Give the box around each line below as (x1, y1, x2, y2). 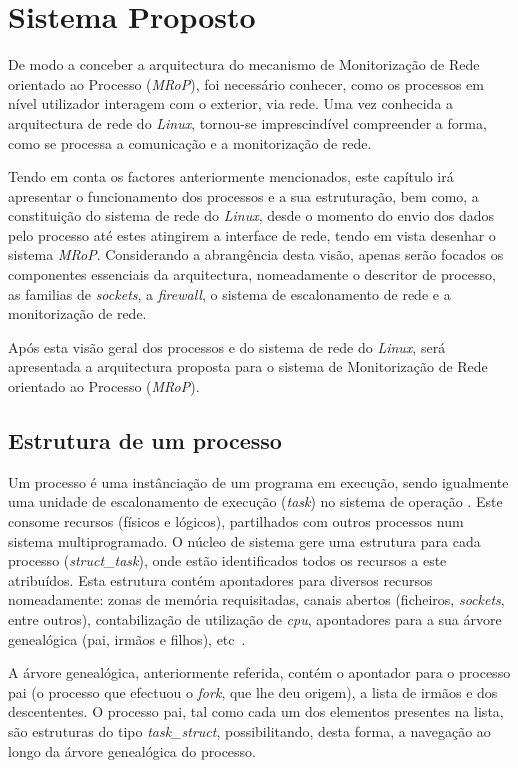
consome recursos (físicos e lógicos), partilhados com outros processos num (8, 511, 464, 532)
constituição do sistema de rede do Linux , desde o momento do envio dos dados (8, 205, 495, 226)
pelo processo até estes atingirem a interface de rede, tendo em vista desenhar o (8, 224, 496, 245)
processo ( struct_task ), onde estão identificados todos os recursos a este (8, 550, 447, 571)
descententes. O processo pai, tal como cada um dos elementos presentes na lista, (8, 701, 504, 722)
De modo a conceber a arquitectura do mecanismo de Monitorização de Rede (8, 54, 480, 75)
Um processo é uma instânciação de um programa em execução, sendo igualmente (8, 471, 509, 492)
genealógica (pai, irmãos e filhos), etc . (8, 628, 246, 649)
